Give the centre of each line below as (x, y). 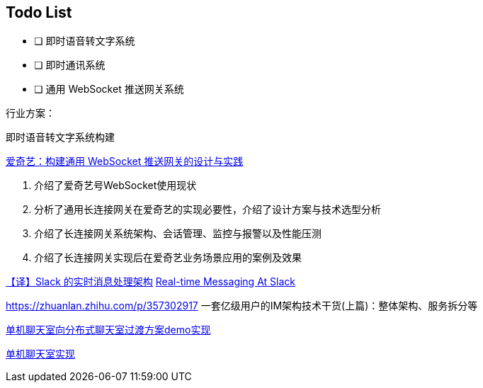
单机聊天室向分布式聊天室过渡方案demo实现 (108, 330)
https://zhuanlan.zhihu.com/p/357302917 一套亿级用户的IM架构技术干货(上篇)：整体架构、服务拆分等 (242, 306)
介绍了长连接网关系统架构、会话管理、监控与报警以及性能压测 (178, 234)
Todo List (39, 12)
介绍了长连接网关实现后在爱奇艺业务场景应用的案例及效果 (168, 258)
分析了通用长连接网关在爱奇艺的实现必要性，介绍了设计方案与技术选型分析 (208, 210)
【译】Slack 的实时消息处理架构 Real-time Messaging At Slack (150, 282)
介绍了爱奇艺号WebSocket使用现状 (115, 186)
